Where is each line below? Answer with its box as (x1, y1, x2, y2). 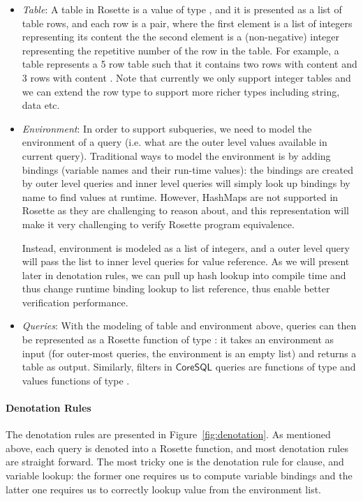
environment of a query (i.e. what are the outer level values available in (22, 135, 327, 149)
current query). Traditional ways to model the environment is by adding (22, 148, 331, 163)
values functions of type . (22, 373, 130, 387)
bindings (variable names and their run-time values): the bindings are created (22, 162, 353, 177)
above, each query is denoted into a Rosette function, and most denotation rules (6, 440, 348, 455)
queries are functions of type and (215, 359, 356, 374)
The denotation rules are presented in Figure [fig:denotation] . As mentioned (6, 427, 331, 442)
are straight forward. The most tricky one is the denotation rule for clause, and (6, 454, 344, 469)
